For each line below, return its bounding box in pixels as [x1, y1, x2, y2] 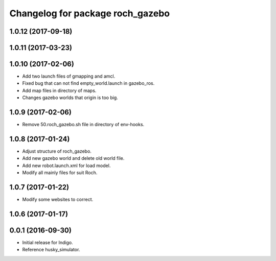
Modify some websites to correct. [22, 197, 94, 203]
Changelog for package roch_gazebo [9, 8, 170, 19]
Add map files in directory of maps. [22, 87, 97, 93]
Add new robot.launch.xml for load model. [22, 162, 111, 169]
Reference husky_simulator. [22, 247, 80, 253]
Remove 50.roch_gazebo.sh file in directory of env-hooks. [22, 122, 145, 128]
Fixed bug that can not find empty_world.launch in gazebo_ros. [22, 80, 155, 86]
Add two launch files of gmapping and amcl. [22, 73, 116, 79]
